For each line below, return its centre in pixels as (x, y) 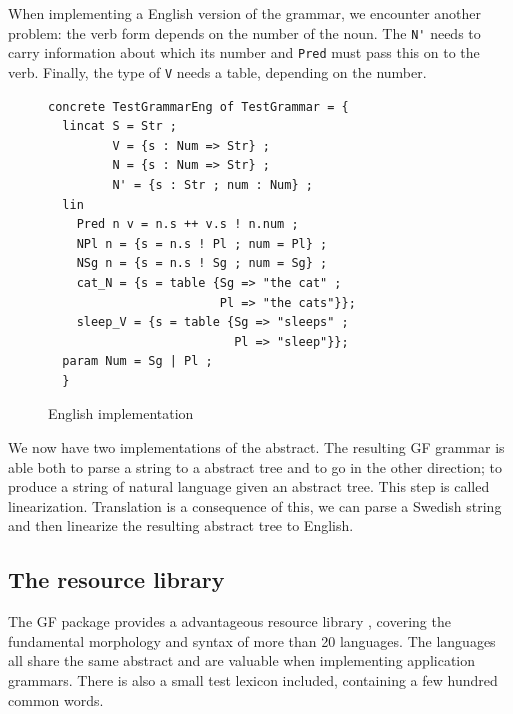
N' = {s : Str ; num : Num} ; (212, 184)
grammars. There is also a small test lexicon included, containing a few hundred (253, 680)
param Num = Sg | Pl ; (137, 361)
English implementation (121, 413)
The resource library (116, 579)
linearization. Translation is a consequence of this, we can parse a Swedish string (255, 505)
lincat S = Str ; (119, 126)
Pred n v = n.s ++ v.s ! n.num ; (187, 224)
